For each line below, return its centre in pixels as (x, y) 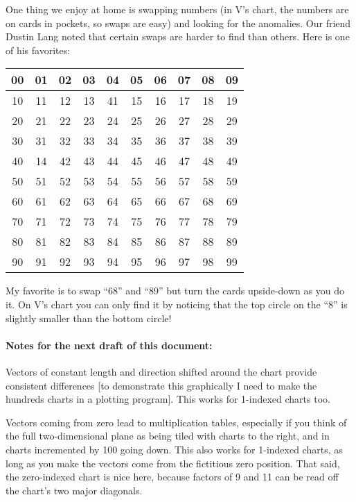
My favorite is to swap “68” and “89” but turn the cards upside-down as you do (175, 291)
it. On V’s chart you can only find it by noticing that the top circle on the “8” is (177, 304)
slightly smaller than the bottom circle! (89, 318)
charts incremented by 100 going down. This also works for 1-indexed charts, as (174, 449)
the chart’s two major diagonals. (74, 490)
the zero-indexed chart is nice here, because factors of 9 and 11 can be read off (172, 477)
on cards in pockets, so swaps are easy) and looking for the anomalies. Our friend (178, 23)
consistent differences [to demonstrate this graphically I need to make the (161, 385)
